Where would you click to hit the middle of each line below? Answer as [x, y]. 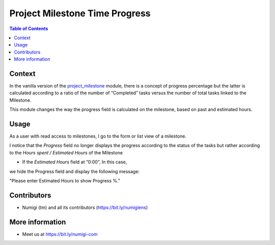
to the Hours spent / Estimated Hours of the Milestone [66, 152]
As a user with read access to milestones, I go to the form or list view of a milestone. [98, 136]
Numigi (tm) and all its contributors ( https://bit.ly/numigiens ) [85, 207]
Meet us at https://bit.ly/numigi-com [60, 234]
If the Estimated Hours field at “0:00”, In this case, [75, 162]
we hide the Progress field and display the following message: [75, 171]
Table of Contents [29, 29]
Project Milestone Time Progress [80, 13]
